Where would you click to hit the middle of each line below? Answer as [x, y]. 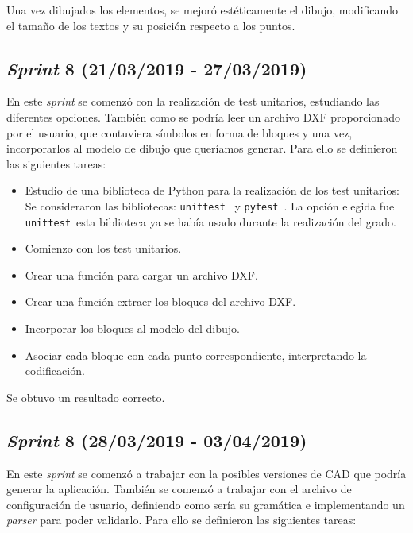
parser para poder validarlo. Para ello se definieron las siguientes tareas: [181, 520]
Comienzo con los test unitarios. [103, 248]
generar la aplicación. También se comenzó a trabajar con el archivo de [179, 489]
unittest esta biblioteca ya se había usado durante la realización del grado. [210, 221]
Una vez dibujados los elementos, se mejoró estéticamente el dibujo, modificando [203, 10]
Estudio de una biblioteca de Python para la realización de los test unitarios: [212, 190]
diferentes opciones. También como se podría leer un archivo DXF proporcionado [203, 116]
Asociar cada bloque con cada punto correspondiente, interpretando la [196, 355]
